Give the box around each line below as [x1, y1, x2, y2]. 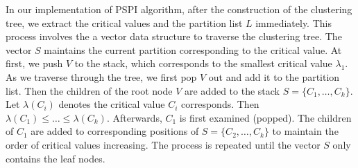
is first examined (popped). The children [179, 110, 352, 124]
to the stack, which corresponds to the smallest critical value [74, 56, 332, 71]
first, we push [6, 56, 63, 71]
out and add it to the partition [208, 69, 340, 84]
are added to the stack [185, 83, 280, 97]
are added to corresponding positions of [31, 124, 199, 138]
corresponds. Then [181, 97, 259, 111]
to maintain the [272, 124, 339, 138]
